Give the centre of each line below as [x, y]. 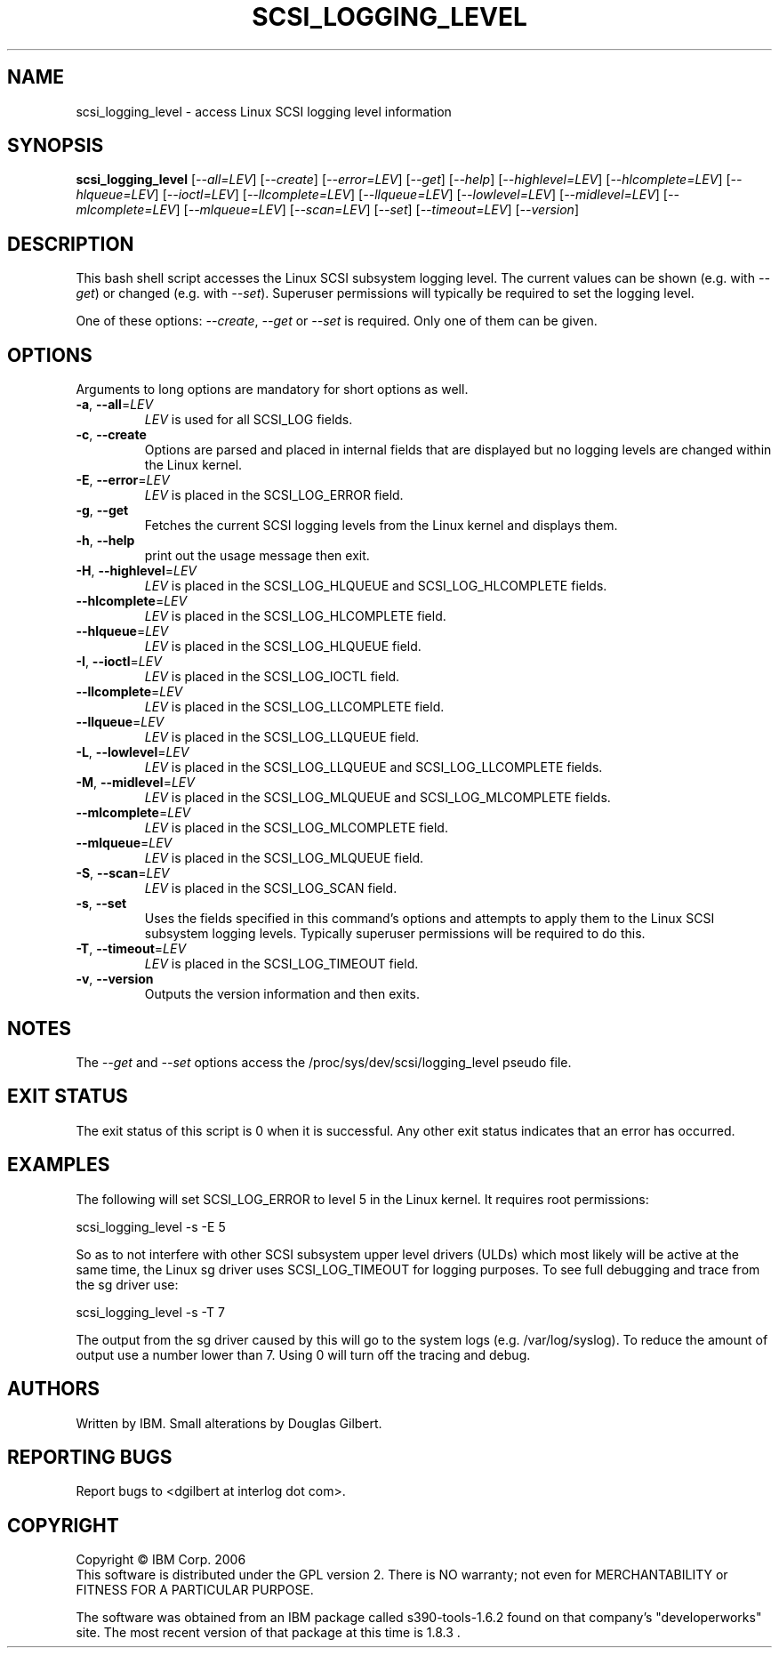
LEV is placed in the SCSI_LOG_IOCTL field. [272, 677]
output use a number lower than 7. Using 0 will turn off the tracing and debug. [303, 1354]
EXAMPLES [59, 1165]
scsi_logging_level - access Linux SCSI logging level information [264, 111]
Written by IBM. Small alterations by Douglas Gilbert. [229, 1423]
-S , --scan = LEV [123, 873]
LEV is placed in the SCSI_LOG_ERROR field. [274, 495]
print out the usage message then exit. [257, 556]
